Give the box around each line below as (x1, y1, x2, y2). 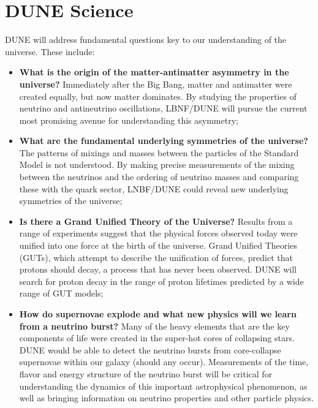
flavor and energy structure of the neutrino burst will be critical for (19, 367, 273, 380)
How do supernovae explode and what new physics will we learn (19, 308, 297, 320)
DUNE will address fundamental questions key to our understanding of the (5, 33, 287, 46)
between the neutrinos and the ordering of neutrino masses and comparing (19, 170, 299, 183)
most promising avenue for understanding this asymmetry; (19, 113, 238, 126)
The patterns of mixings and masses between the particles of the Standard (19, 146, 299, 159)
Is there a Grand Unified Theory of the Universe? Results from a (19, 214, 293, 227)
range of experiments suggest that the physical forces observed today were (19, 227, 298, 240)
